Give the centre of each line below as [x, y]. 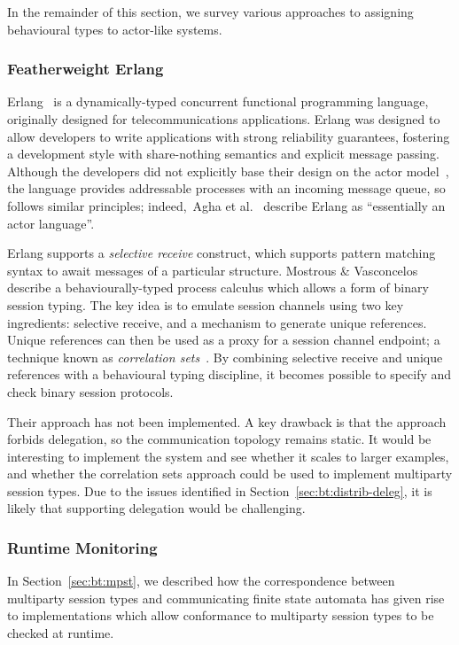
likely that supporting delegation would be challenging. [156, 508]
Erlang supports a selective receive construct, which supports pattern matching [222, 253]
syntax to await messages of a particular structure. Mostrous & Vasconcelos [213, 270]
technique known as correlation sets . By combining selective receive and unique [225, 357]
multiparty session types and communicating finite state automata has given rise [226, 598]
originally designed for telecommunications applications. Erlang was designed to [224, 119]
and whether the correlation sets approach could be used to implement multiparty [230, 474]
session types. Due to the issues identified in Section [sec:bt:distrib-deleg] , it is [220, 490]
